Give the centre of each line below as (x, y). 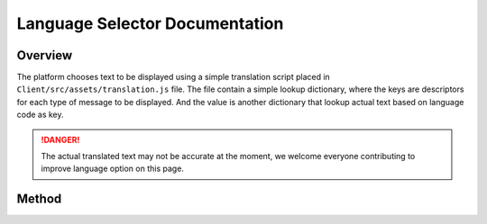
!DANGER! (60, 139)
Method (39, 199)
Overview (45, 55)
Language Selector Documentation (150, 23)
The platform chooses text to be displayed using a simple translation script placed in (174, 77)
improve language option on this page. (113, 169)
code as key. (40, 115)
